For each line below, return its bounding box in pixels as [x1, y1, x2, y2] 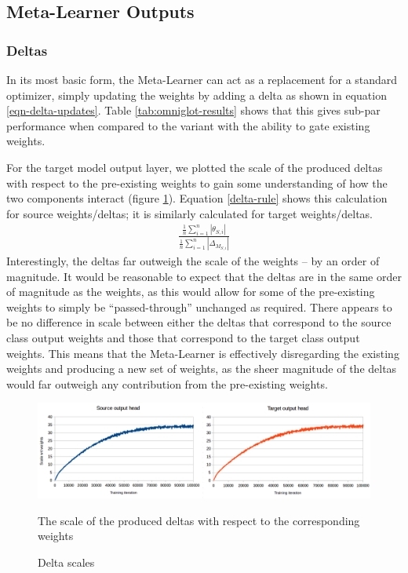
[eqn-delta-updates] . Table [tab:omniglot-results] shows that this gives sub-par [6, 102, 381, 119]
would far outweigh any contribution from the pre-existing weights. [6, 375, 328, 392]
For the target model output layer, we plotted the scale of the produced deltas [6, 159, 383, 175]
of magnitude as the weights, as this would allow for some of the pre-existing [6, 283, 375, 300]
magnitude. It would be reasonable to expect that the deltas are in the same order [6, 268, 402, 284]
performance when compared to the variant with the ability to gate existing [6, 117, 370, 133]
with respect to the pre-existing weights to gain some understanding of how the [6, 174, 388, 191]
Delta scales [38, 553, 95, 570]
